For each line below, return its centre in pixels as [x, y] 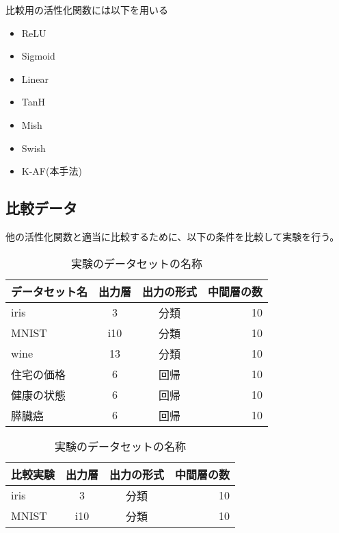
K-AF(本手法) [52, 171]
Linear [35, 78]
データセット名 [50, 291]
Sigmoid [38, 56]
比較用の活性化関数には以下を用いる [87, 10]
